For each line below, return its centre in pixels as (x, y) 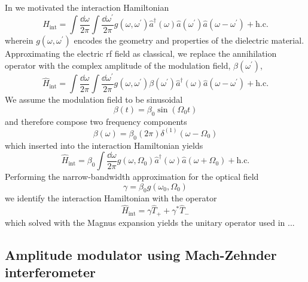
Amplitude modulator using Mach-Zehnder (141, 254)
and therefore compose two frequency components (96, 121)
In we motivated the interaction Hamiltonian (87, 7)
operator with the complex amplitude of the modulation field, (118, 65)
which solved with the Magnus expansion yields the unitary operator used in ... (150, 222)
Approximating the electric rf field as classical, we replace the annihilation (141, 53)
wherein (19, 40)
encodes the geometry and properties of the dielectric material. (189, 40)
